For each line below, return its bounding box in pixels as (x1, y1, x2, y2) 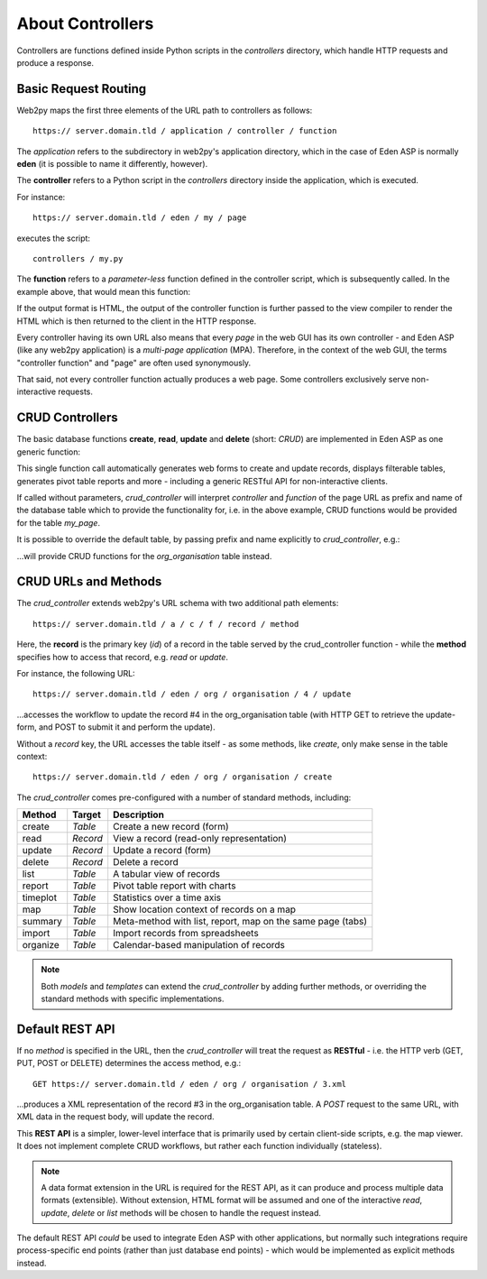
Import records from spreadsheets (113, 927, 259, 940)
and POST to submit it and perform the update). (38, 722, 216, 732)
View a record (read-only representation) (113, 833, 288, 845)
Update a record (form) (113, 844, 212, 857)
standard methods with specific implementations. (41, 993, 225, 1004)
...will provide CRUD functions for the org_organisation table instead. (16, 550, 272, 561)
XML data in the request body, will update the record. (16, 1111, 216, 1122)
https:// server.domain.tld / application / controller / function (32, 126, 337, 136)
